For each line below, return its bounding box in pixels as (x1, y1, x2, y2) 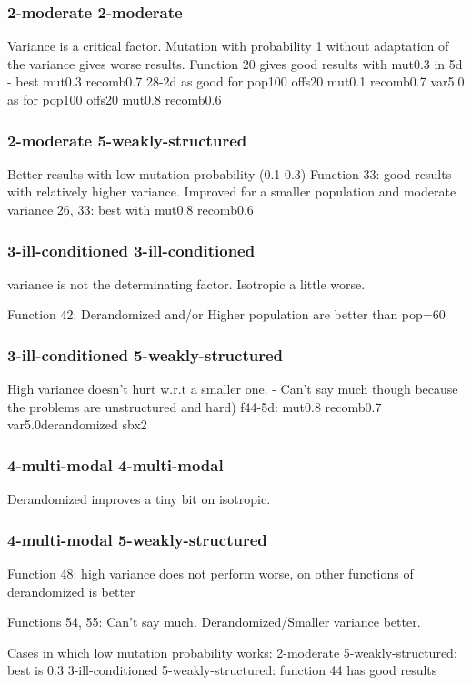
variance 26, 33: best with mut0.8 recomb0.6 (7, 200, 254, 218)
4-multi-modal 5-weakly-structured (7, 528, 267, 550)
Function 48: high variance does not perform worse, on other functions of (7, 564, 414, 583)
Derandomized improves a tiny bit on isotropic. (7, 489, 271, 509)
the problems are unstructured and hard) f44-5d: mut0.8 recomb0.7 (7, 397, 382, 416)
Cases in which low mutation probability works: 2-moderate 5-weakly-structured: (7, 642, 457, 661)
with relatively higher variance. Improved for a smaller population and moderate (7, 182, 456, 201)
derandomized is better (7, 581, 135, 600)
